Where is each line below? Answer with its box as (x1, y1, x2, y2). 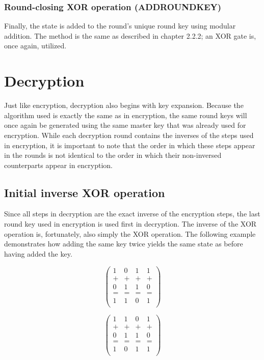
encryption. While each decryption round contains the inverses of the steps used (4, 129, 254, 140)
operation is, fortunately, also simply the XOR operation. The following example (4, 228, 256, 239)
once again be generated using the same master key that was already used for (4, 120, 246, 130)
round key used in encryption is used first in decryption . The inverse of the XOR (4, 218, 257, 229)
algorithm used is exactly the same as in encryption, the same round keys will (4, 109, 247, 120)
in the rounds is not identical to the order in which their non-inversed (4, 150, 222, 160)
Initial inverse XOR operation (4, 184, 165, 200)
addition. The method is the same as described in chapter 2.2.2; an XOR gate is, (4, 30, 256, 41)
